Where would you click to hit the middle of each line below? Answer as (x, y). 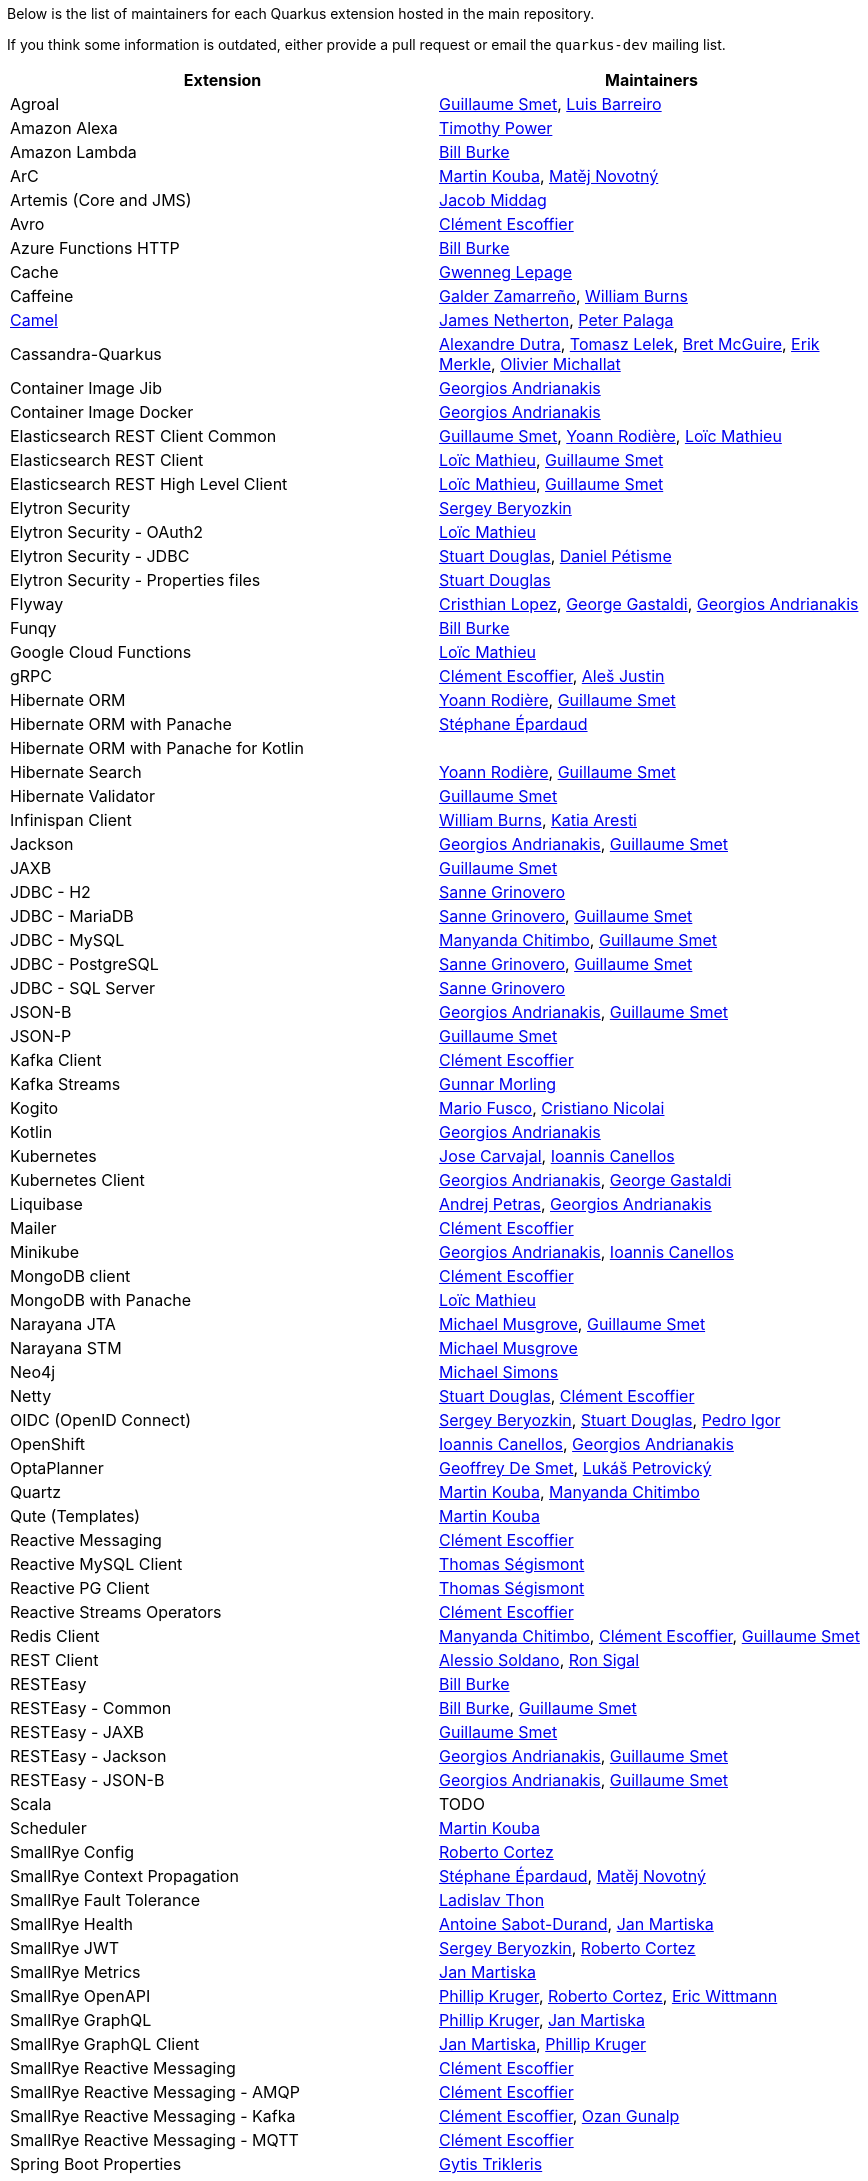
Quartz (36, 1492)
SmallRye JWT (65, 1948)
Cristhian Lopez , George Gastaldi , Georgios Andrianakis (649, 604)
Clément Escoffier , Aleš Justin (552, 676)
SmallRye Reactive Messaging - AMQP (155, 2092)
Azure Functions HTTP (95, 248)
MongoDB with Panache (101, 1300)
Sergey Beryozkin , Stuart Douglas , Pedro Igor (610, 1420)
